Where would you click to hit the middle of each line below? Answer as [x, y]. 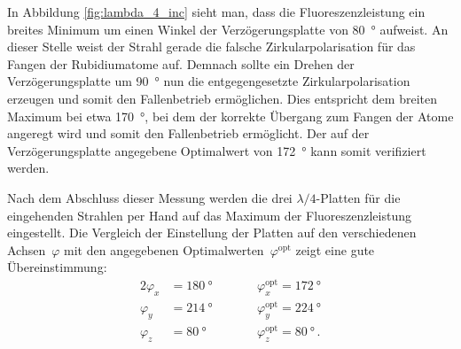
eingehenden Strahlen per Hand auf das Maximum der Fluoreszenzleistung [210, 215]
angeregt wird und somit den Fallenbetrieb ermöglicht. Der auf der [188, 133]
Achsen [27, 249]
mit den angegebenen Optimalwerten [164, 249]
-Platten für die [358, 197]
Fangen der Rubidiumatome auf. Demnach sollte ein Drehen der [181, 63]
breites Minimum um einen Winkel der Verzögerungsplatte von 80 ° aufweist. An [228, 29]
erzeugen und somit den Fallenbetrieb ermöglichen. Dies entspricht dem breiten [222, 98]
